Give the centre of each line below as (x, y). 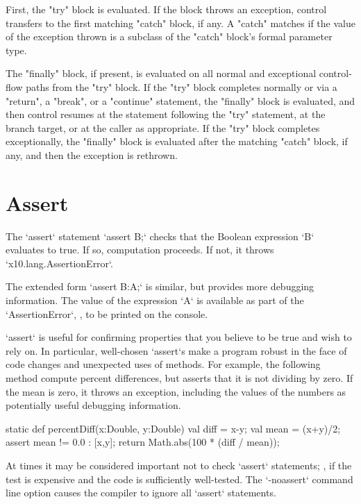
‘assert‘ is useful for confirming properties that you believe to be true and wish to (179, 337)
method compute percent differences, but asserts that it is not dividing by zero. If (179, 378)
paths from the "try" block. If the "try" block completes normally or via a (182, 86)
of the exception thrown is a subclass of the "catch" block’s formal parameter (169, 36)
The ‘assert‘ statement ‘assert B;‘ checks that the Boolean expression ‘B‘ (160, 236)
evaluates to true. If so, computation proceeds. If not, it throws (140, 250)
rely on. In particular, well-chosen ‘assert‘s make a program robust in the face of (176, 350)
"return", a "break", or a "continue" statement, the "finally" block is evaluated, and (180, 100)
